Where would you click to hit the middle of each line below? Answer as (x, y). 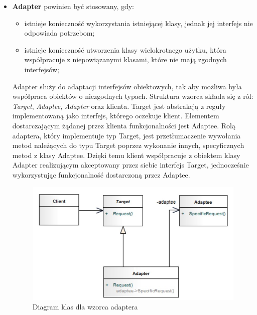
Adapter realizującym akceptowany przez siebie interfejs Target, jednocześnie (131, 165)
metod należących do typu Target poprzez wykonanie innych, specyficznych (128, 145)
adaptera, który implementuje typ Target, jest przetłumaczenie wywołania (126, 135)
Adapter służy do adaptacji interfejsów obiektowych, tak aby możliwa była (127, 86)
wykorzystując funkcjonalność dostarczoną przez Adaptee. (101, 174)
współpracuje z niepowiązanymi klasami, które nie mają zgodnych (125, 59)
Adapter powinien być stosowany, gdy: (73, 6)
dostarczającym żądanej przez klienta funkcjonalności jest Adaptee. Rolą (124, 125)
